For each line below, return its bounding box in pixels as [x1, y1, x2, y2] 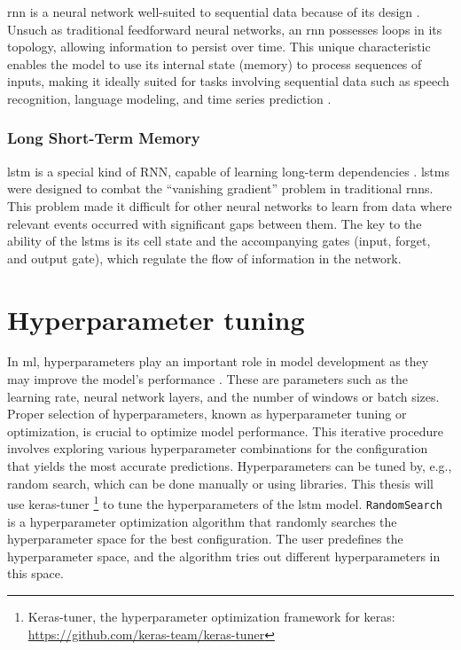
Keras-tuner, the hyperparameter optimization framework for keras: [27, 607, 395, 625]
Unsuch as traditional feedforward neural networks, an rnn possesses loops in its [7, 20, 442, 38]
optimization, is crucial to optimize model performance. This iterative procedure [7, 421, 443, 440]
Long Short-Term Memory [7, 127, 200, 149]
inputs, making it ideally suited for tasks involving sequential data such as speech [7, 72, 449, 90]
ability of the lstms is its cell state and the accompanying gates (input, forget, [7, 231, 431, 250]
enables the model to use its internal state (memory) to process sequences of [7, 54, 422, 73]
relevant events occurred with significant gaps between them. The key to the [7, 214, 422, 232]
